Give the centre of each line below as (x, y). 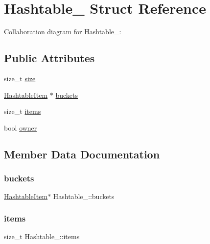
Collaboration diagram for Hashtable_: (63, 32)
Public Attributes (49, 58)
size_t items (23, 111)
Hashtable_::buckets (84, 196)
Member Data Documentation (82, 154)
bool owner (21, 127)
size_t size (20, 78)
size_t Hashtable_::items (42, 236)
